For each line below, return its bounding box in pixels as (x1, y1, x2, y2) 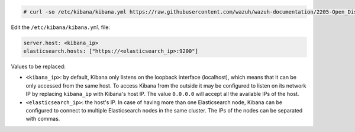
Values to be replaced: (11, 63, 66, 70)
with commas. (25, 115, 60, 123)
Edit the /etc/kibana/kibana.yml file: (11, 24, 111, 31)
